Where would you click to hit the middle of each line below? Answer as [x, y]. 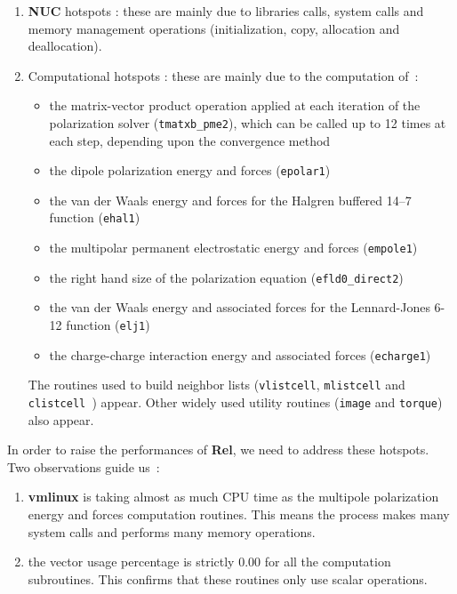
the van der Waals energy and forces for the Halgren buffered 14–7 [230, 200]
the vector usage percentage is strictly [131, 562]
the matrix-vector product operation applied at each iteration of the [235, 105]
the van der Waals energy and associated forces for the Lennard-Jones [240, 307]
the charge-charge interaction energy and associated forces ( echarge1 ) [240, 354]
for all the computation [328, 562]
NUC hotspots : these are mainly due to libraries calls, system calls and [226, 11]
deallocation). [65, 46]
